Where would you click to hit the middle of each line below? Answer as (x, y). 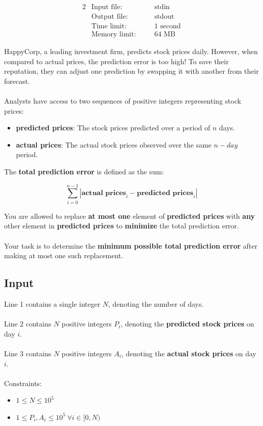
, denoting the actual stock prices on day (189, 353)
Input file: (107, 7)
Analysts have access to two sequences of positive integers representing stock (123, 101)
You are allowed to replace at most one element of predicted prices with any (129, 216)
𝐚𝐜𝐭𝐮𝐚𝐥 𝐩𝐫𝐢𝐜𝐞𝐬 (104, 193)
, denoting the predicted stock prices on (187, 324)
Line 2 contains (28, 324)
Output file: (109, 17)
